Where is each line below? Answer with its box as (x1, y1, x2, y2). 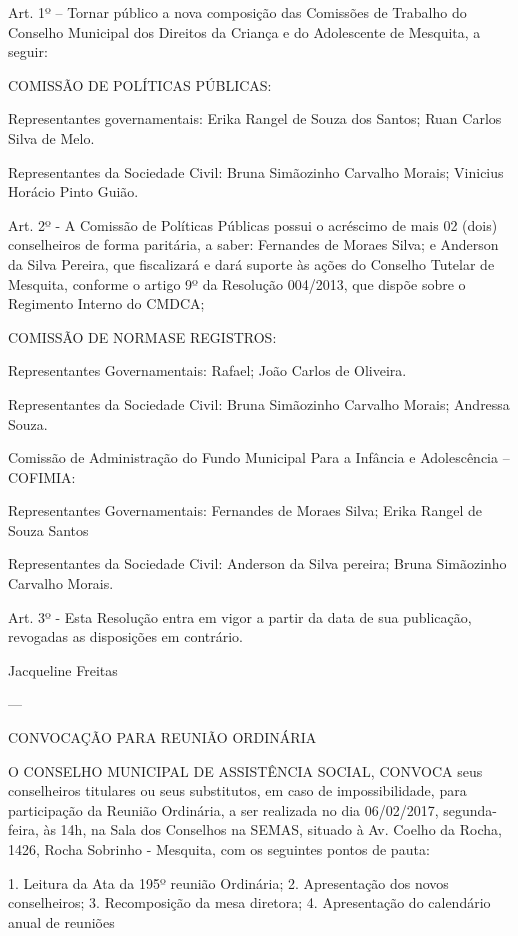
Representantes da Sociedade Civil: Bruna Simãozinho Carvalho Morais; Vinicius (8, 161, 504, 182)
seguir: (8, 41, 48, 62)
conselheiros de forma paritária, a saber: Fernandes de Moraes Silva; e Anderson (8, 234, 499, 255)
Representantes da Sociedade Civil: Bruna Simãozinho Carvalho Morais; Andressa (8, 393, 510, 414)
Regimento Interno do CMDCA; (8, 293, 205, 314)
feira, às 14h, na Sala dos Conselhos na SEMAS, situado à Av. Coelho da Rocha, (8, 819, 502, 840)
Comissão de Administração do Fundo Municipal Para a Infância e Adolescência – (8, 447, 510, 468)
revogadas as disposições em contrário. (8, 626, 243, 647)
